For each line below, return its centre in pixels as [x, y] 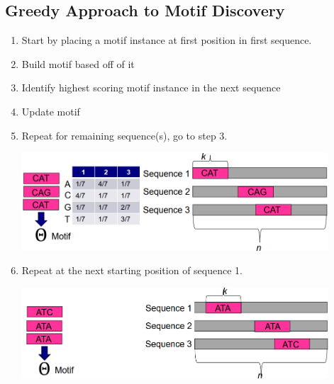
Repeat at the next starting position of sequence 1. [132, 270]
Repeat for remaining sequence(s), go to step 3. [124, 135]
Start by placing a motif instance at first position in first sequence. [167, 40]
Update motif [51, 111]
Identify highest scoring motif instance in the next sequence [151, 87]
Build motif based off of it [78, 63]
